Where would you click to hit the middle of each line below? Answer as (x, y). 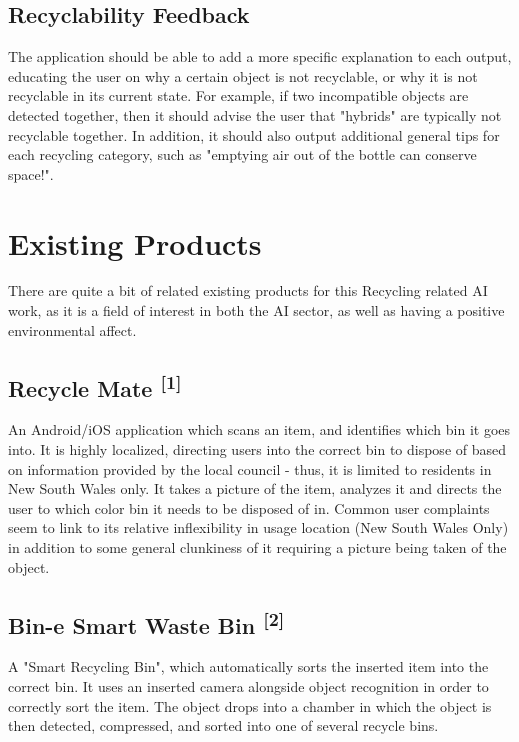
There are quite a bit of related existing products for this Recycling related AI (248, 290)
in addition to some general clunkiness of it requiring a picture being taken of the (257, 547)
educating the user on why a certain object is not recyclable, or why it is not (243, 75)
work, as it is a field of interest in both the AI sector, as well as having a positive (256, 310)
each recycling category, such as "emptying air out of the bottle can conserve (242, 154)
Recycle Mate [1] (95, 385)
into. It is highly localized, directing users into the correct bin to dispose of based (257, 449)
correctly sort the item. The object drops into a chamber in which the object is (250, 705)
